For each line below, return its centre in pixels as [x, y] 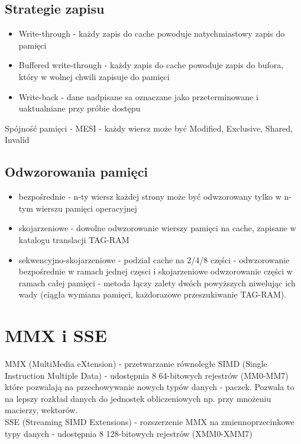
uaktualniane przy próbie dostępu [80, 108]
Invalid [17, 140]
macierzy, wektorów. [41, 410]
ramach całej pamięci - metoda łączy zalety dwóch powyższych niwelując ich [157, 282]
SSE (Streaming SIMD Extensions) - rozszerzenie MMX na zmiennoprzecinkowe [150, 421]
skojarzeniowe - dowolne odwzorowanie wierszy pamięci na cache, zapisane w [157, 228]
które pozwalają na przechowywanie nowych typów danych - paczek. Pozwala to [150, 387]
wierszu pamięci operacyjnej [86, 208]
